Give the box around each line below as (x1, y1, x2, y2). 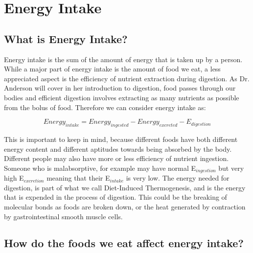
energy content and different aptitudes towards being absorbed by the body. (4, 143, 232, 154)
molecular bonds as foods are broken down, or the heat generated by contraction (4, 201, 246, 211)
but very (218, 162, 244, 173)
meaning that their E (46, 173, 110, 183)
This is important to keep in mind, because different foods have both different (4, 134, 238, 144)
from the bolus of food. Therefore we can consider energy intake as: (4, 102, 206, 112)
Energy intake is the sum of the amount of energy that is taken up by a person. (4, 54, 243, 64)
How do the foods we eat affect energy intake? (4, 235, 244, 250)
